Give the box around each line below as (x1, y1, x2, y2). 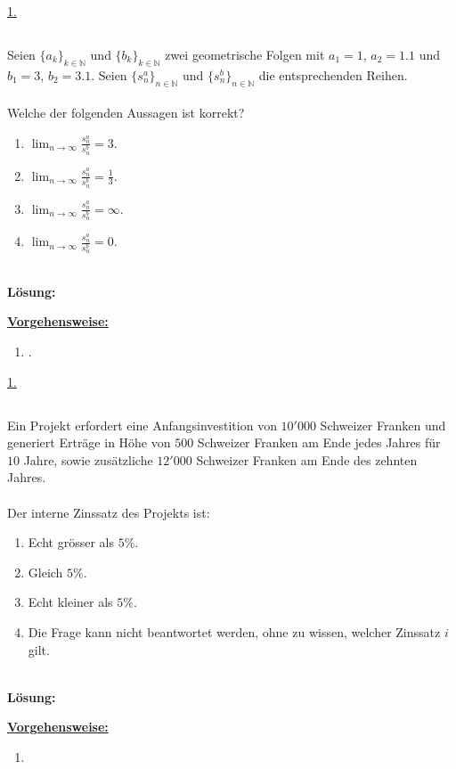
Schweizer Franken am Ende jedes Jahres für (197, 433, 441, 452)
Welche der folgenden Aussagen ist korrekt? (7, 103, 245, 122)
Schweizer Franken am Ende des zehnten (196, 450, 418, 469)
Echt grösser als (28, 533, 114, 552)
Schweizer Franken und (320, 415, 446, 434)
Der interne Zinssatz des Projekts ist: (7, 503, 210, 521)
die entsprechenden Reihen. (258, 65, 408, 84)
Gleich (28, 562, 63, 581)
